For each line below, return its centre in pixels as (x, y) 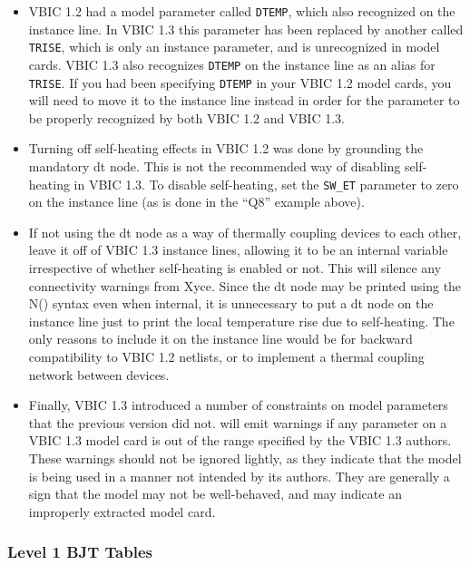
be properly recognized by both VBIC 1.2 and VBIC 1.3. (186, 117)
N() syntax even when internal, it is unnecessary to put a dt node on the (231, 303)
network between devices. (99, 374)
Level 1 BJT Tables (80, 552)
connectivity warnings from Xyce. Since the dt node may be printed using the (245, 285)
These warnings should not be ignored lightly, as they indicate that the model (245, 458)
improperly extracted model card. (122, 511)
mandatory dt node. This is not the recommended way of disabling (215, 166)
